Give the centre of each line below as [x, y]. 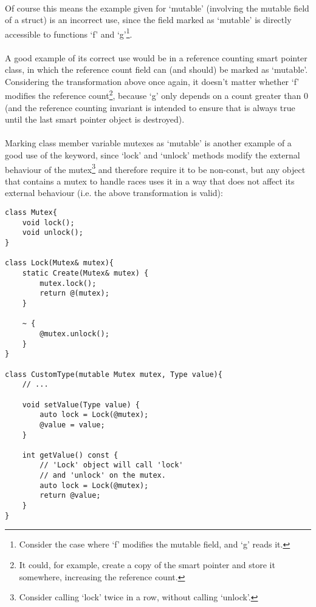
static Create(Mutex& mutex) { [85, 273]
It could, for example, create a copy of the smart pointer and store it [147, 565]
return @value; [70, 496]
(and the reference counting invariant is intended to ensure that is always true [150, 107]
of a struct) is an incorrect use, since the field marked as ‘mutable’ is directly [148, 20]
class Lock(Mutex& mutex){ [59, 263]
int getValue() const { [70, 455]
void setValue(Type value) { [81, 405]
